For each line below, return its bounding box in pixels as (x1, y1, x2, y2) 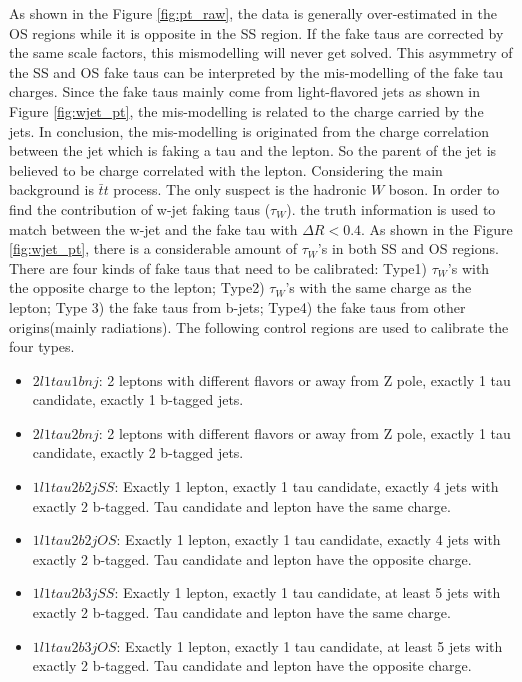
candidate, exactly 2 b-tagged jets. (32, 442, 244, 463)
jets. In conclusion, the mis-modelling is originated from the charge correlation (9, 120, 490, 141)
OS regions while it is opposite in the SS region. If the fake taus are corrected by (9, 22, 504, 43)
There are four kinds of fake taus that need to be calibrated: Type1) (9, 257, 427, 278)
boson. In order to (388, 179, 500, 200)
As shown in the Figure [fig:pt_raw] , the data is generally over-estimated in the (9, 3, 497, 23)
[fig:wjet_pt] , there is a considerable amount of (9, 238, 298, 259)
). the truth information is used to (286, 198, 496, 219)
